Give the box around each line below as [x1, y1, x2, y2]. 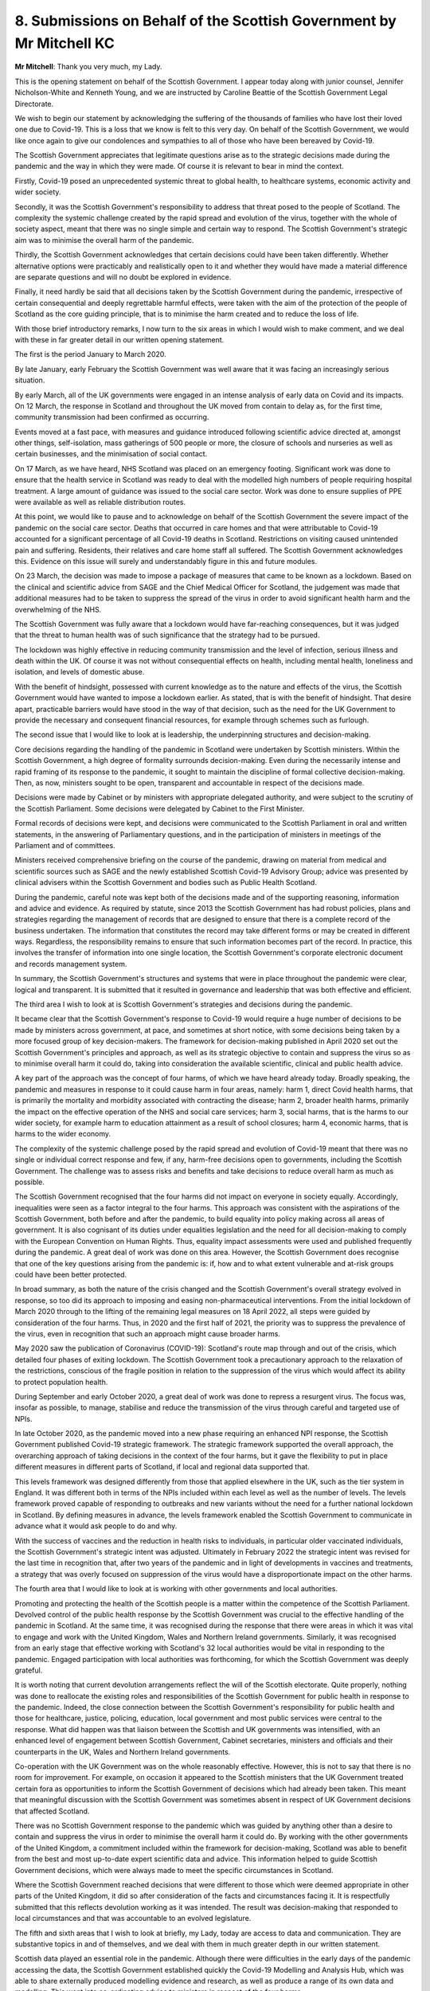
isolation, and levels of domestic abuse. [14, 667, 145, 677]
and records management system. [14, 959, 127, 968]
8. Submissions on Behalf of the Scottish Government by [14, 12, 397, 29]
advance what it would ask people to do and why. [14, 1521, 178, 1531]
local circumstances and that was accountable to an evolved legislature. [14, 1914, 252, 1923]
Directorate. [14, 99, 54, 108]
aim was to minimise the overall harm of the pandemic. [14, 235, 194, 244]
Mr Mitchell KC [14, 34, 115, 52]
